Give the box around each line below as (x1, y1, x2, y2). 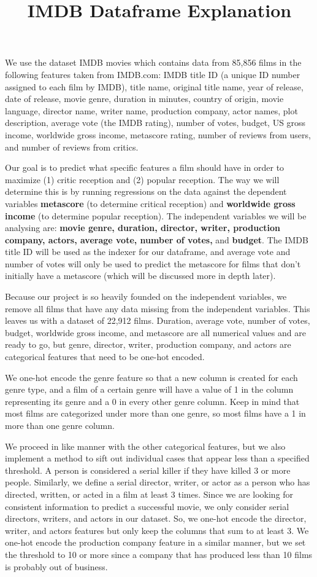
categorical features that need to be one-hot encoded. (5, 350, 205, 363)
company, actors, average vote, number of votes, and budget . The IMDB (5, 233, 308, 246)
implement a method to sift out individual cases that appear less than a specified (5, 452, 310, 465)
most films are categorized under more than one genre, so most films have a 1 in (5, 407, 306, 420)
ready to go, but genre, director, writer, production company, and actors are (5, 338, 291, 351)
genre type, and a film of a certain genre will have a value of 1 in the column (5, 383, 294, 396)
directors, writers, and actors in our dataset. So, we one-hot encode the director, (5, 512, 307, 525)
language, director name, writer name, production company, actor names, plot (5, 104, 298, 117)
